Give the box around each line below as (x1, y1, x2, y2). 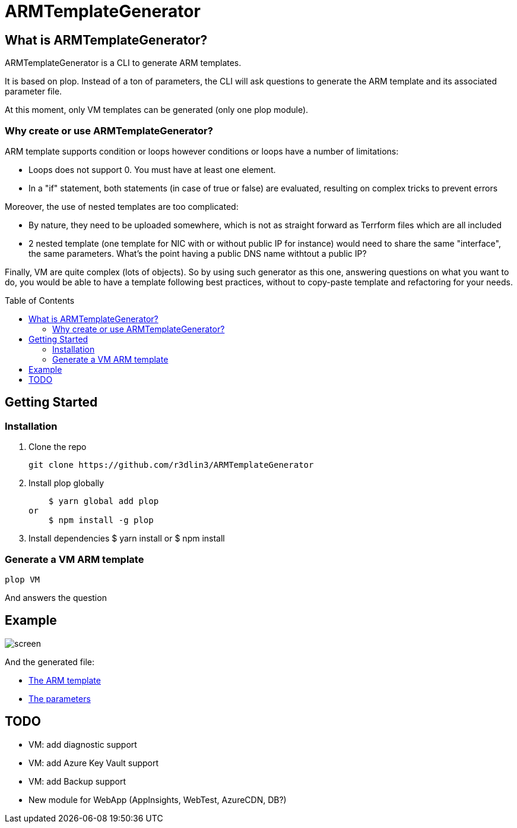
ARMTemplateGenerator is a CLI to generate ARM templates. (5, 58, 242, 68)
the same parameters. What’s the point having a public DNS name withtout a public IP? (28, 248, 367, 259)
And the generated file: (5, 656, 94, 667)
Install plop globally (28, 478, 104, 489)
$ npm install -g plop (48, 515, 154, 525)
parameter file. (5, 86, 62, 97)
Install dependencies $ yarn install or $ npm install (28, 533, 225, 544)
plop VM (5, 574, 40, 584)
